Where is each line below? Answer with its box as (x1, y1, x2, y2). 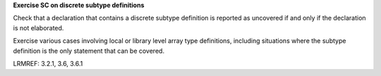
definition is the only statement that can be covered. (13, 46, 165, 55)
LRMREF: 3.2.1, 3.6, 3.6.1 (13, 59, 83, 68)
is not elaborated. (13, 23, 64, 32)
